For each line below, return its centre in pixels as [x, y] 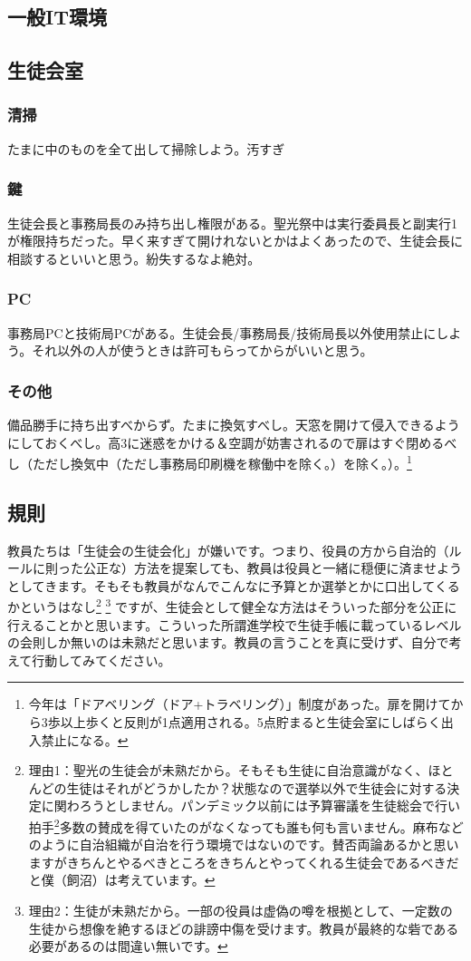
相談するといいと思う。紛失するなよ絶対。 [134, 258]
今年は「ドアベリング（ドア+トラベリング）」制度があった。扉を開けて [240, 704]
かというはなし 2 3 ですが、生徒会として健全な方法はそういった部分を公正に [232, 606]
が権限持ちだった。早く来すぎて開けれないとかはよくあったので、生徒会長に [235, 241]
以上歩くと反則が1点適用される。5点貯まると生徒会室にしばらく [250, 722]
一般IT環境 [57, 17]
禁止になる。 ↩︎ [85, 739]
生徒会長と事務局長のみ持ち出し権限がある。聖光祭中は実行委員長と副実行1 [232, 223]
